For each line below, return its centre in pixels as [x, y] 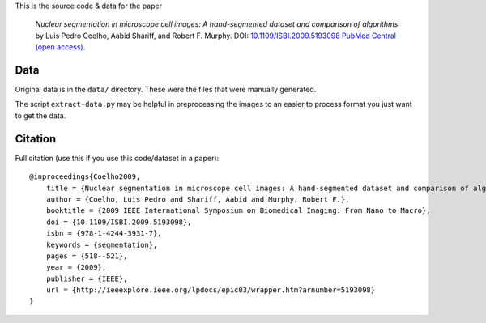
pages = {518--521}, [87, 256]
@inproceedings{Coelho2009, [85, 177]
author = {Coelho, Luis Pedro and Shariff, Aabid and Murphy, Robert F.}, [198, 199]
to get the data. [40, 115]
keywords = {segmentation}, [102, 244]
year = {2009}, [76, 268]
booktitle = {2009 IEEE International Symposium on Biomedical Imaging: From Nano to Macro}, [238, 211]
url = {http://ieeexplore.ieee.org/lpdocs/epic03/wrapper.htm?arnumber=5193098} [211, 290]
